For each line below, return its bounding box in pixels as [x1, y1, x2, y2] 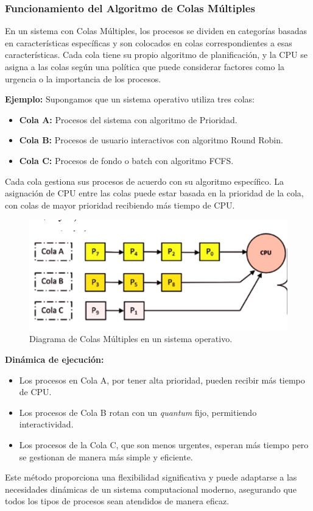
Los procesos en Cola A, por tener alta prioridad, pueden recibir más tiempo [19, 373, 305, 386]
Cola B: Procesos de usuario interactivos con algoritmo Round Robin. [19, 134, 283, 146]
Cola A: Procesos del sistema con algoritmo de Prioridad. [19, 113, 237, 126]
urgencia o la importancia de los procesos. [5, 72, 161, 85]
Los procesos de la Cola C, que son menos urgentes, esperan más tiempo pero [19, 438, 309, 451]
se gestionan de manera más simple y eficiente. [19, 450, 193, 463]
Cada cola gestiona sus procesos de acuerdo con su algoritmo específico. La [5, 174, 284, 187]
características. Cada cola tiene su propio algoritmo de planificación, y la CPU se [5, 48, 308, 61]
